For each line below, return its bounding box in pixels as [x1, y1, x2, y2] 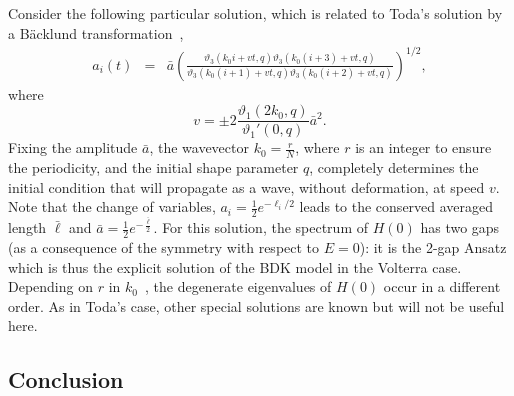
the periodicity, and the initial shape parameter [8, 157, 299, 178]
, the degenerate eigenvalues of [144, 276, 332, 297]
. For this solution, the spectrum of [153, 217, 368, 238]
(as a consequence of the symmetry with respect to [8, 237, 320, 258]
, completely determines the [309, 157, 479, 178]
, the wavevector [149, 137, 249, 158]
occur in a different [383, 276, 501, 297]
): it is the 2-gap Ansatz [359, 237, 507, 258]
